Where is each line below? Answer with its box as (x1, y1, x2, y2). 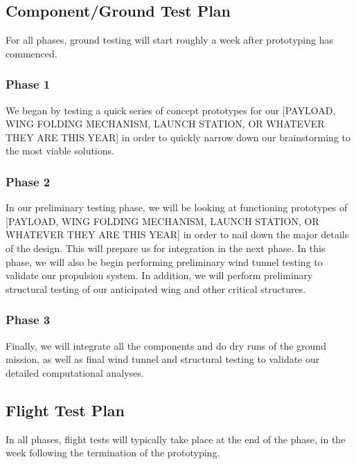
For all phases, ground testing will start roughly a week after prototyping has (6, 33, 333, 47)
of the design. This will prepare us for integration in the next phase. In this (6, 240, 326, 255)
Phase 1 (6, 75, 51, 93)
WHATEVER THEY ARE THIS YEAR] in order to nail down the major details (6, 227, 349, 242)
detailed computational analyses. (6, 365, 144, 380)
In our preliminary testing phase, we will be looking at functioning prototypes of (6, 200, 348, 215)
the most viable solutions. (6, 143, 114, 158)
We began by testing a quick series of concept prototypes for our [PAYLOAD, (6, 102, 336, 117)
